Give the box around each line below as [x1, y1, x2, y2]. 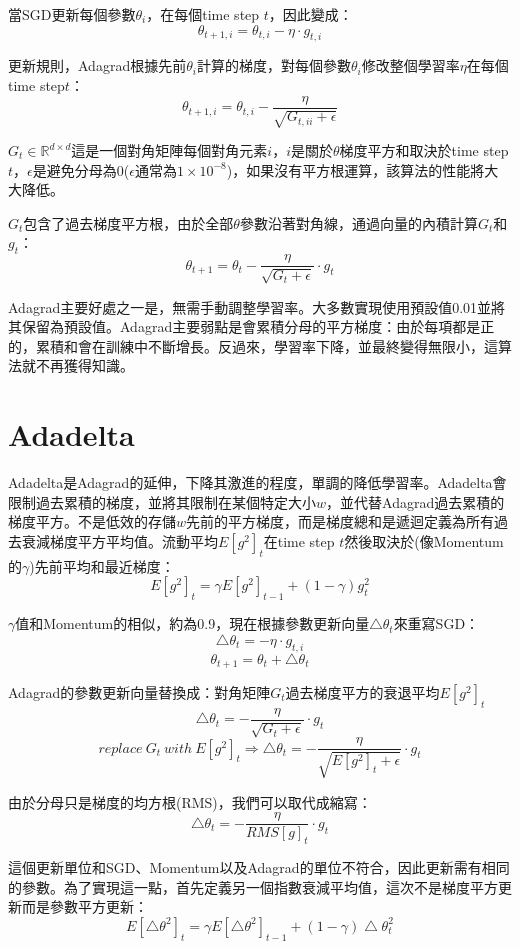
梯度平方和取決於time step [339, 140, 509, 161]
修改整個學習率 [361, 55, 460, 76]
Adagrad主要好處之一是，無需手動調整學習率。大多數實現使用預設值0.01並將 [8, 296, 506, 317]
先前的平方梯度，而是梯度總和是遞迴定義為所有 [186, 511, 495, 532]
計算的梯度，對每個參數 [196, 55, 351, 76]
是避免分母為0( [32, 159, 130, 180]
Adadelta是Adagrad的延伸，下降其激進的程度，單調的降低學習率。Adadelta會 [8, 472, 507, 493]
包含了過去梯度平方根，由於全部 [23, 212, 234, 233]
